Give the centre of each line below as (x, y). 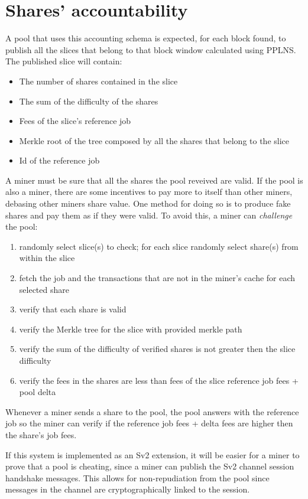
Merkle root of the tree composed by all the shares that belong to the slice (154, 140)
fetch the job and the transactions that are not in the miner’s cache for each (157, 278)
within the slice (47, 258)
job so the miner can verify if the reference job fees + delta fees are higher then (149, 423)
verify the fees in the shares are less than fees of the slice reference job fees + (159, 380)
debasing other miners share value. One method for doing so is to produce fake (148, 203)
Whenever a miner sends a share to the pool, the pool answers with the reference (152, 411)
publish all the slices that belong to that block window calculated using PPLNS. (151, 49)
